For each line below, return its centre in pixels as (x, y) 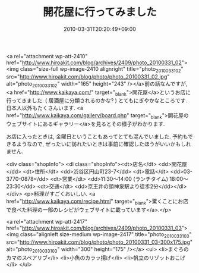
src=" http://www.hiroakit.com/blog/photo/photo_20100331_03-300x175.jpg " (99, 242)
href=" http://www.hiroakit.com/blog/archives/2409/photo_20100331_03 (94, 228)
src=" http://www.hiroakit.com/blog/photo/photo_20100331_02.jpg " (88, 76)
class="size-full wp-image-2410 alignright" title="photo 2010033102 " (102, 69)
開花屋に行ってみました (100, 12)
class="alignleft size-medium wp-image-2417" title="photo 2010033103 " (106, 235)
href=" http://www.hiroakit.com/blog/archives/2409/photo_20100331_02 (94, 62)
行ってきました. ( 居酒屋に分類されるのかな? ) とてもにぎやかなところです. (97, 101)
